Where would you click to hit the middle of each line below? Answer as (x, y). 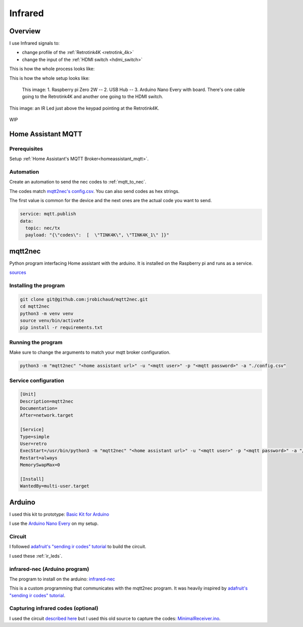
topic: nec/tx (43, 228)
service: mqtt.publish (48, 214)
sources (18, 272)
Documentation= (39, 408)
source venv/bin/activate (52, 321)
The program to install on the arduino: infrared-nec (62, 579)
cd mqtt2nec (35, 306)
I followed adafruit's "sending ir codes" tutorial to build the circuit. (78, 547)
